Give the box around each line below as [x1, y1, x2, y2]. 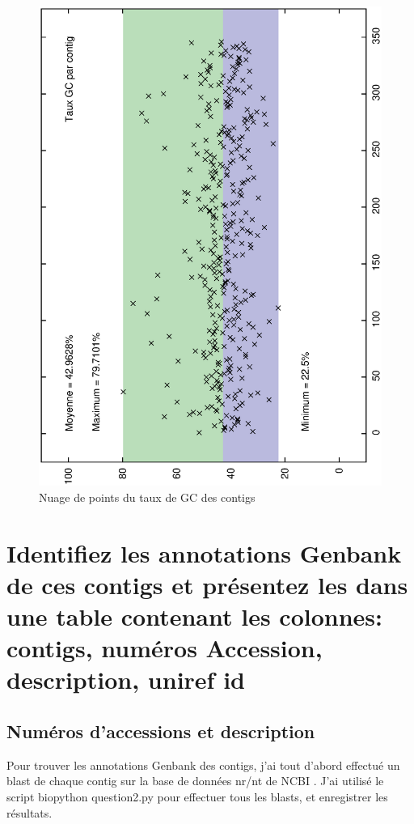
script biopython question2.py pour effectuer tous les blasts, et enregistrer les [6, 788, 388, 805]
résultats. [6, 804, 53, 821]
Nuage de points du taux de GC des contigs [39, 488, 256, 505]
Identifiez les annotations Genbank [6, 536, 402, 569]
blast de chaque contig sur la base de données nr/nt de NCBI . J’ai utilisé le [6, 772, 384, 789]
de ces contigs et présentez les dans [6, 567, 408, 601]
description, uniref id [6, 663, 245, 696]
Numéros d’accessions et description [6, 719, 315, 744]
